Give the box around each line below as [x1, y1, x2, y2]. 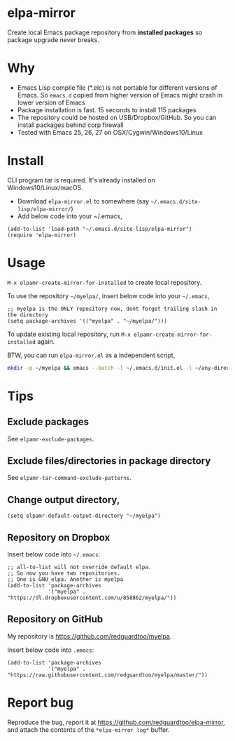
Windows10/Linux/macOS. [7, 183, 83, 192]
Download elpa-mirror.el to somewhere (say [17, 196, 150, 205]
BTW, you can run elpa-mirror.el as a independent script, [7, 351, 176, 359]
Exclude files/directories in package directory [7, 455, 211, 467]
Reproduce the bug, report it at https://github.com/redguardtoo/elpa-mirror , [7, 718, 225, 726]
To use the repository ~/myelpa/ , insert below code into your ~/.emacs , [7, 291, 210, 300]
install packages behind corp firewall [17, 121, 124, 129]
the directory [7, 311, 49, 319]
